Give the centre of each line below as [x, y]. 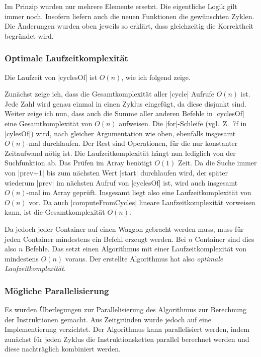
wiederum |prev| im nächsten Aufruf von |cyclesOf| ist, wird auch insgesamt [121, 182]
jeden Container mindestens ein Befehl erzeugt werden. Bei [95, 239]
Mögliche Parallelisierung [57, 290]
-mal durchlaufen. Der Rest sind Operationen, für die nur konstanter [132, 143]
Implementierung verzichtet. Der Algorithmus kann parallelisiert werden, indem [127, 329]
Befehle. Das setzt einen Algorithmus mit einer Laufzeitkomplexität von [136, 249]
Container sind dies [225, 239]
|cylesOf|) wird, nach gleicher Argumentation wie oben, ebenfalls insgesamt [120, 133]
